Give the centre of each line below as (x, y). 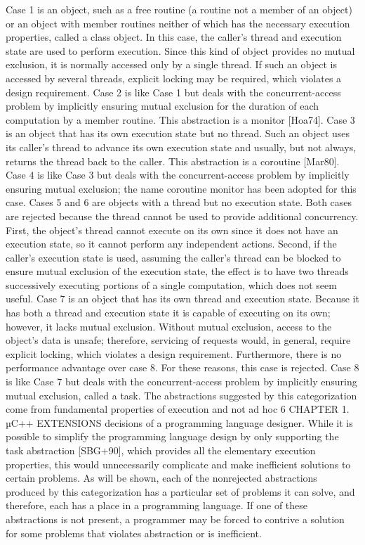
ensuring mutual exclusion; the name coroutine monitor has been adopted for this (181, 188)
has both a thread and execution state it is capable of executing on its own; (168, 313)
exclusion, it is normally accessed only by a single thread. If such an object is (171, 64)
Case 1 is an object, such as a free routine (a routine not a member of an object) (179, 9)
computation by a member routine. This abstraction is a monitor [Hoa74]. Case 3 (180, 119)
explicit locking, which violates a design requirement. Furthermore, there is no (174, 353)
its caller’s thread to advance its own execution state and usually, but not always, (181, 147)
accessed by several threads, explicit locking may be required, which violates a (174, 78)
